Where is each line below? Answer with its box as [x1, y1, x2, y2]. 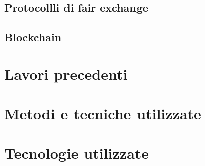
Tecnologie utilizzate [4, 142, 149, 163]
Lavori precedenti [4, 63, 128, 84]
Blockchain [4, 29, 62, 45]
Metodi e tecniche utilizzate [4, 103, 201, 124]
